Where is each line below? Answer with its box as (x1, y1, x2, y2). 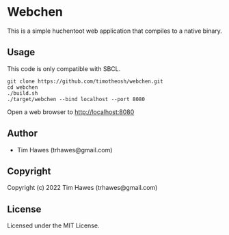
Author (7, 128, 38, 139)
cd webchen (7, 83, 38, 91)
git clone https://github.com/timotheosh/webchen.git (7, 78, 164, 85)
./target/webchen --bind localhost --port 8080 (7, 96, 146, 102)
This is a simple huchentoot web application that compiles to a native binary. (7, 27, 222, 35)
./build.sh (7, 89, 38, 96)
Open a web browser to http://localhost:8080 (7, 107, 135, 116)
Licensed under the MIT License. (7, 221, 100, 230)
